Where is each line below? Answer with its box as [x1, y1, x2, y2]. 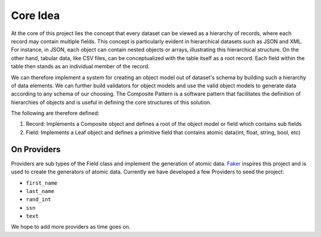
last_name [26, 188, 55, 194]
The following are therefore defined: [11, 110, 100, 117]
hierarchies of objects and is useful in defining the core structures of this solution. [11, 99, 212, 106]
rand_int [26, 196, 52, 203]
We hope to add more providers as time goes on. [11, 223, 131, 230]
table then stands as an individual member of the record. [11, 63, 150, 70]
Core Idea [11, 9, 60, 22]
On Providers [11, 144, 61, 154]
